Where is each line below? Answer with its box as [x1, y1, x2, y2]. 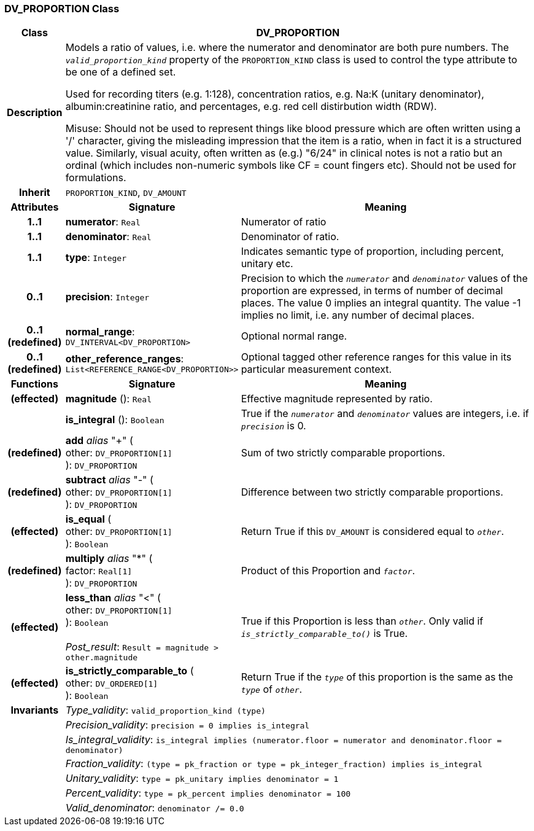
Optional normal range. [241, 330, 347, 343]
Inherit [18, 186, 50, 199]
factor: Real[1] [65, 564, 133, 577]
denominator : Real [65, 230, 152, 243]
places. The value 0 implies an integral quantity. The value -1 [241, 297, 521, 310]
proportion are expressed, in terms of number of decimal [241, 284, 503, 297]
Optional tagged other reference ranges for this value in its [241, 351, 512, 364]
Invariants [10, 704, 59, 717]
